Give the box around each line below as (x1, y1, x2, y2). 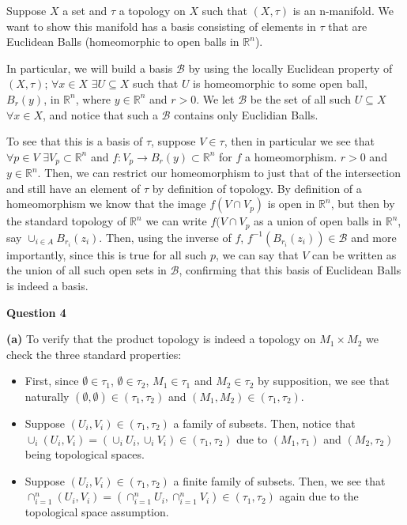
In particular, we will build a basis (6, 59, 173, 76)
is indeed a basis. (6, 278, 89, 294)
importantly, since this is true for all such (6, 246, 207, 262)
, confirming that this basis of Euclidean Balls (179, 262, 401, 278)
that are (328, 17, 367, 34)
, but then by (330, 195, 395, 212)
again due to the (279, 488, 359, 504)
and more (351, 229, 397, 245)
